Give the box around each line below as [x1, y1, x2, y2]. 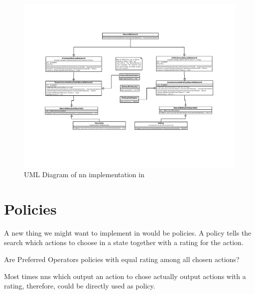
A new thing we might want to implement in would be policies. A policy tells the [4, 227, 252, 238]
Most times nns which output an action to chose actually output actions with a [4, 271, 246, 281]
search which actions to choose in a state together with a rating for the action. [4, 237, 244, 248]
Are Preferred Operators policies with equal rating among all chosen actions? [4, 254, 240, 265]
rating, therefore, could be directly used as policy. [4, 281, 155, 291]
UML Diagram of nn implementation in [24, 169, 144, 180]
